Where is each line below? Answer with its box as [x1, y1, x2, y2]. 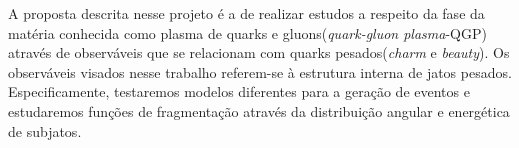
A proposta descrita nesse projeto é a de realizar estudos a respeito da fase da [8, 3, 485, 23]
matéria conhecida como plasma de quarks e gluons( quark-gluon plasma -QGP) [8, 22, 487, 43]
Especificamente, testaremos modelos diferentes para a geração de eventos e [8, 81, 470, 102]
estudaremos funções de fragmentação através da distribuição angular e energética [8, 100, 510, 121]
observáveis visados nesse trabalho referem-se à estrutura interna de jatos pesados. [8, 61, 512, 82]
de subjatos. [8, 120, 82, 141]
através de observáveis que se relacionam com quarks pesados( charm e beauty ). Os [8, 42, 510, 63]
